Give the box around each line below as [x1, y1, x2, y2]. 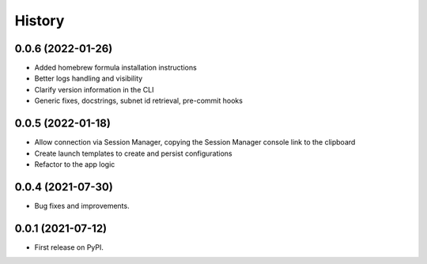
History [14, 12, 65, 29]
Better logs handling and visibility [34, 74, 143, 83]
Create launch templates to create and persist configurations [34, 149, 232, 158]
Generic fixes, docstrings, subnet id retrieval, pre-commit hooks [34, 96, 243, 106]
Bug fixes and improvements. [34, 201, 130, 210]
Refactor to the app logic [34, 159, 115, 169]
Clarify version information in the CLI [34, 85, 154, 94]
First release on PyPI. [34, 242, 104, 252]
